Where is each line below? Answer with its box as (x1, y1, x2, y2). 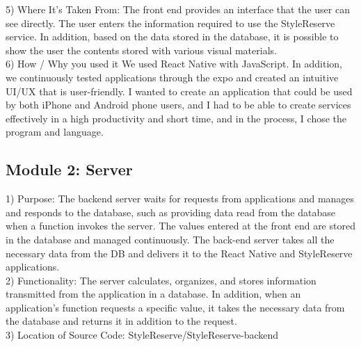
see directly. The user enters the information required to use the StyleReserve (6, 15, 335, 30)
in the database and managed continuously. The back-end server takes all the (6, 232, 335, 246)
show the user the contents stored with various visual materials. (6, 42, 277, 57)
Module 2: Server (6, 159, 133, 180)
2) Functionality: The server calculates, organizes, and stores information (6, 273, 316, 287)
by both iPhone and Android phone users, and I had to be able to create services (6, 97, 351, 112)
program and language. (6, 124, 104, 139)
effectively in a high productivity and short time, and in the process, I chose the (6, 111, 347, 125)
